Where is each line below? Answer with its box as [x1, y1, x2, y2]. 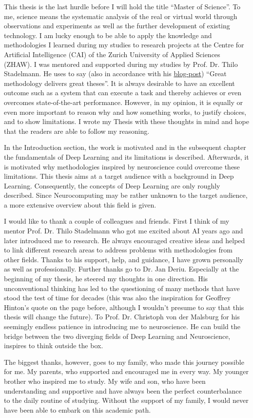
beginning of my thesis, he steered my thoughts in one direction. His [4, 273, 208, 284]
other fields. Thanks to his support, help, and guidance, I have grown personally [4, 254, 243, 264]
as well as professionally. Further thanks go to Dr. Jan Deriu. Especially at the [4, 264, 239, 274]
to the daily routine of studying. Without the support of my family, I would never [4, 395, 249, 405]
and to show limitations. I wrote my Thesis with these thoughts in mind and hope [4, 116, 249, 126]
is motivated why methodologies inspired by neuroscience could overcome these [4, 161, 240, 171]
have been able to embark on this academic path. [4, 404, 151, 415]
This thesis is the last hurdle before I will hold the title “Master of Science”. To [4, 1, 241, 11]
